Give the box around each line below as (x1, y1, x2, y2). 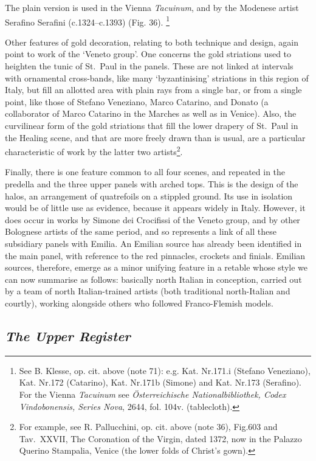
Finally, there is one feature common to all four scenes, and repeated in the (5, 165, 286, 178)
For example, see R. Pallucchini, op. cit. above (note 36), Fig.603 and (19, 420, 278, 433)
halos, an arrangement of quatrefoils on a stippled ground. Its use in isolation (5, 189, 293, 202)
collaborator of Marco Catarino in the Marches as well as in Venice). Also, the (5, 107, 297, 120)
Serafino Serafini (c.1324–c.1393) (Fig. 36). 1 (5, 13, 170, 28)
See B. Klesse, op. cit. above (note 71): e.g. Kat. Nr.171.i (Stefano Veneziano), (19, 364, 311, 376)
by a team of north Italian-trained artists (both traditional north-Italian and (5, 285, 290, 297)
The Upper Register (5, 326, 131, 345)
